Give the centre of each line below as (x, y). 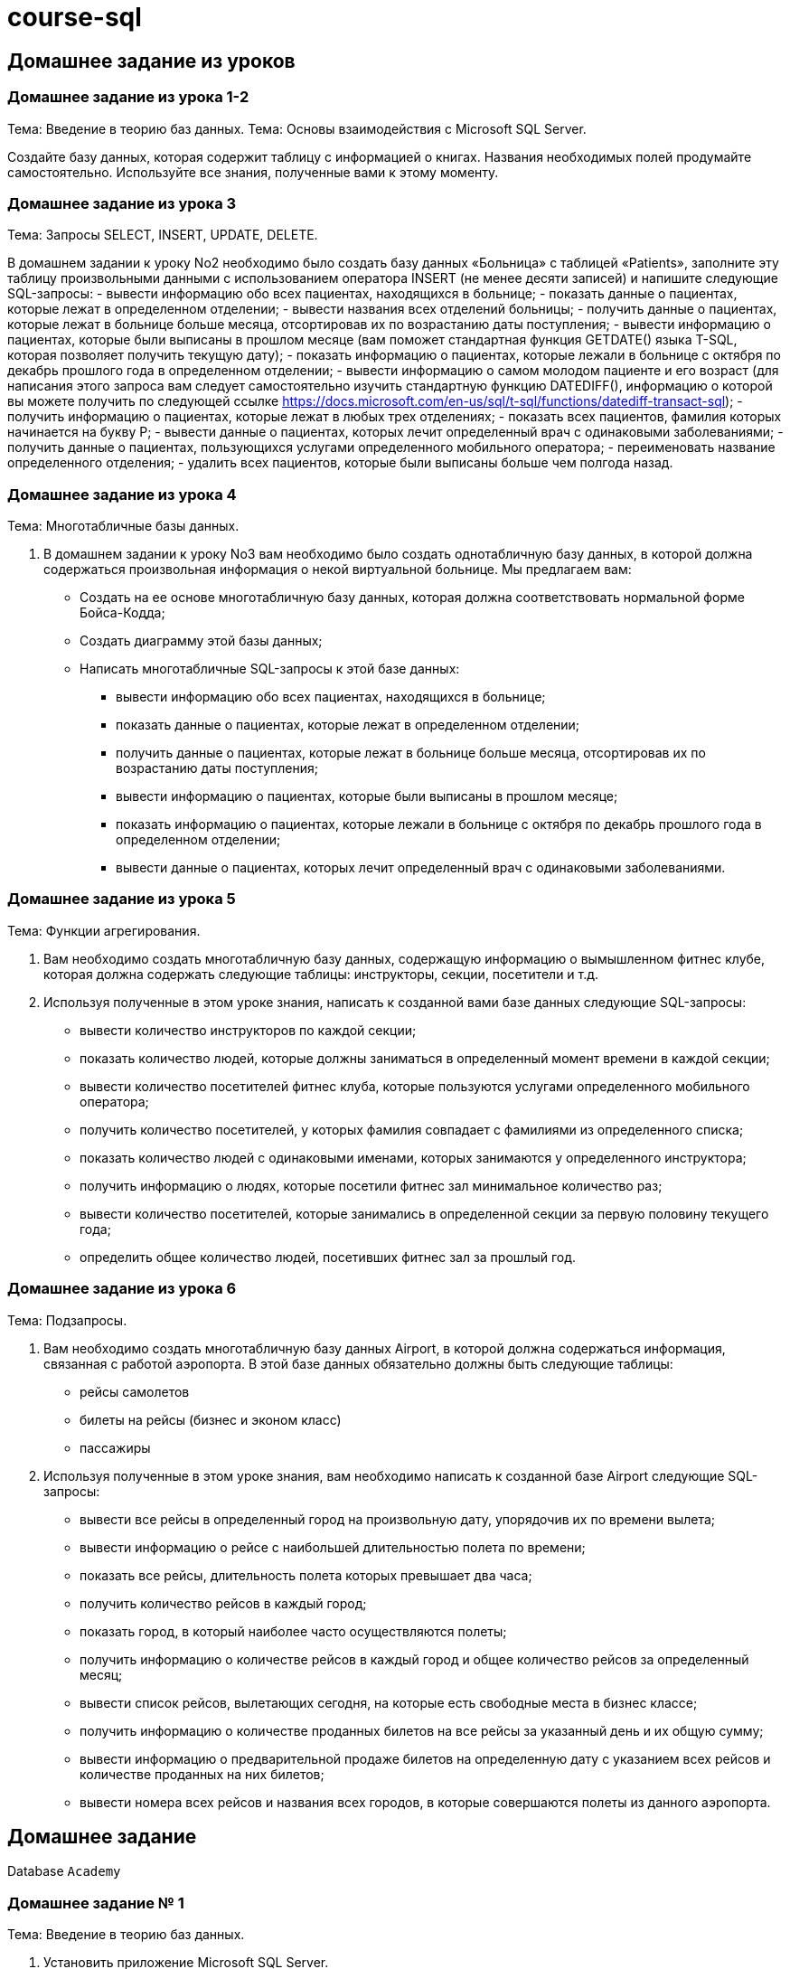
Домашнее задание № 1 (96, 1903)
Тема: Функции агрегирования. (104, 930)
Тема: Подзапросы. (67, 1320)
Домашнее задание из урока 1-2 (128, 97)
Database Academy (64, 1871)
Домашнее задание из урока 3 (122, 203)
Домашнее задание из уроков (151, 61)
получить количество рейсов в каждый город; (223, 1603)
